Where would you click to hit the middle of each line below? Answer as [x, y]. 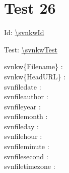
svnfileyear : [22, 106]
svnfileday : [21, 126]
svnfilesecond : [26, 156]
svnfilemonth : [26, 116]
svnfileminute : [27, 146]
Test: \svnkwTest [31, 49]
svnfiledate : [23, 86]
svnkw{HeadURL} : [35, 76]
